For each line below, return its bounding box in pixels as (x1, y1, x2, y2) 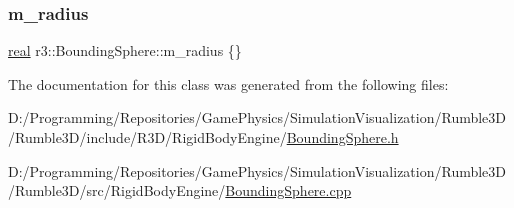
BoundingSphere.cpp (225, 180, 352, 201)
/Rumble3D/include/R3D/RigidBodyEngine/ (8, 127, 287, 147)
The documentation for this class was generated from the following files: (8, 73, 449, 94)
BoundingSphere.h (286, 127, 399, 147)
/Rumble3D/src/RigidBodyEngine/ (8, 180, 226, 201)
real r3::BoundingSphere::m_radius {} (8, 40, 242, 61)
